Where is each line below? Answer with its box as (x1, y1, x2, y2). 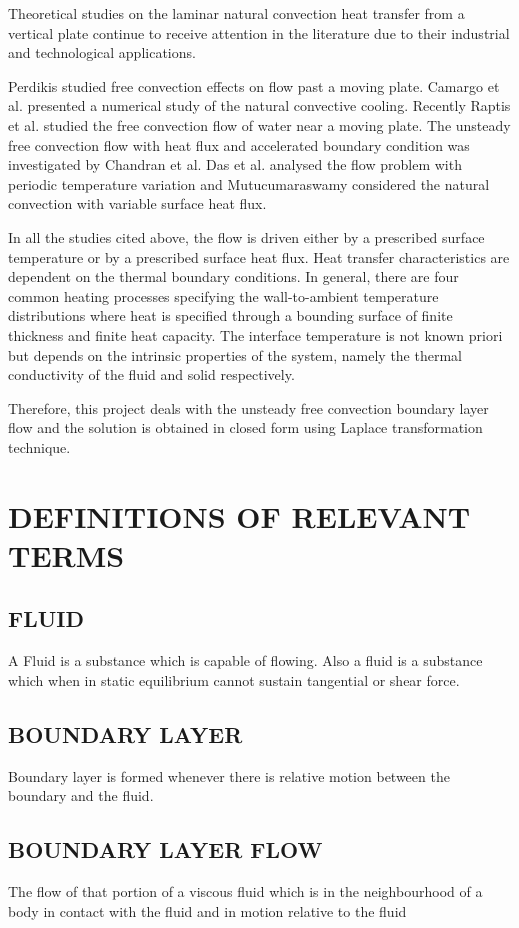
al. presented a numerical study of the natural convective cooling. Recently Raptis (8, 95, 511, 116)
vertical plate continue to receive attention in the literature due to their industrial (8, 22, 510, 43)
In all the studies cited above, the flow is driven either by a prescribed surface (8, 226, 485, 247)
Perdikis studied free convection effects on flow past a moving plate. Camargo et (8, 75, 500, 96)
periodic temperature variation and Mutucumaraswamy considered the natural (8, 173, 490, 194)
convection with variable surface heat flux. (8, 193, 267, 214)
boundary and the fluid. (8, 785, 154, 806)
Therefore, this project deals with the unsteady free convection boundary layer (8, 397, 489, 418)
